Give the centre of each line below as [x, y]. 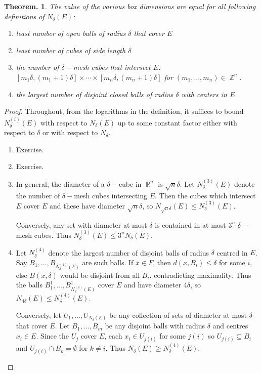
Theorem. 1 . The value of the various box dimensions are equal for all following [130, 6]
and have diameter [153, 285]
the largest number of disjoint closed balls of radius [95, 94]
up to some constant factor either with [177, 122]
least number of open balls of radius [71, 33]
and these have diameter [88, 205]
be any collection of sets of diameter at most [178, 315]
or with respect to [70, 132]
